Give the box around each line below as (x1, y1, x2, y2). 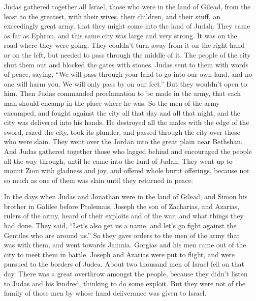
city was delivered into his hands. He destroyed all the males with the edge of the (4, 117, 249, 127)
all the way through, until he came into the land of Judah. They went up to (4, 155, 233, 166)
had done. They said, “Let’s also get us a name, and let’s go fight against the (4, 220, 237, 231)
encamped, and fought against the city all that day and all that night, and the (4, 107, 241, 118)
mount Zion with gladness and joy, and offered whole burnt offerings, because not (4, 165, 250, 176)
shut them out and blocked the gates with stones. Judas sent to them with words (4, 59, 249, 69)
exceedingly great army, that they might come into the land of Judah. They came (4, 21, 250, 31)
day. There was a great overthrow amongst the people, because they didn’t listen (4, 269, 248, 279)
